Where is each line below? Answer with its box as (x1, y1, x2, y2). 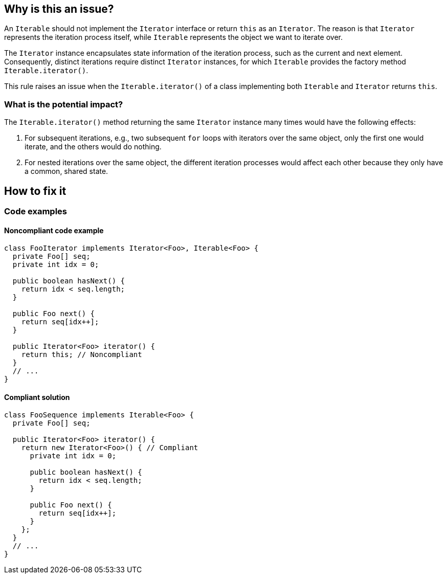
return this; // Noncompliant (21, 350, 142, 359)
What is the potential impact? (4, 99, 123, 109)
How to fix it (4, 184, 66, 197)
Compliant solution (4, 392, 70, 402)
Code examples (4, 206, 68, 217)
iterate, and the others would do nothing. (25, 142, 162, 151)
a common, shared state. (25, 167, 108, 176)
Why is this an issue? (4, 3, 114, 15)
